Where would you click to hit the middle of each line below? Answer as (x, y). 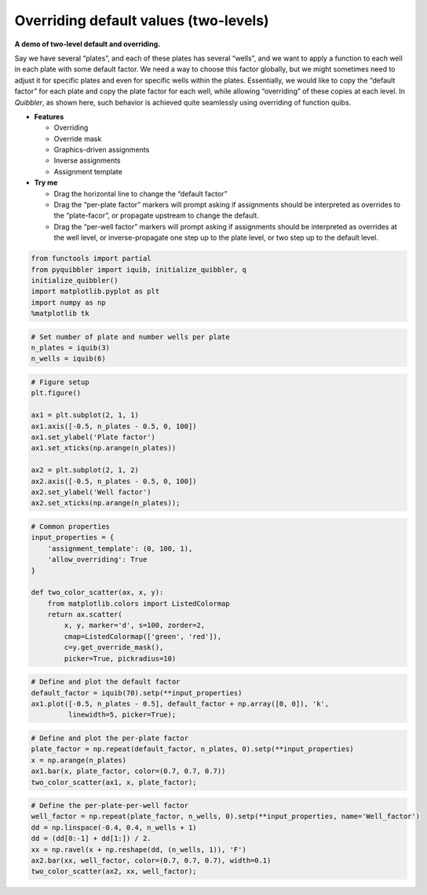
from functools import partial (91, 259)
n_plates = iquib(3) (70, 348)
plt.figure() (56, 393)
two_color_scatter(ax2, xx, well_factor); (114, 871)
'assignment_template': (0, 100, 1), (120, 548)
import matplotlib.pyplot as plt (95, 292)
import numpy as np (68, 302)
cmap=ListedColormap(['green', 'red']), (143, 636)
